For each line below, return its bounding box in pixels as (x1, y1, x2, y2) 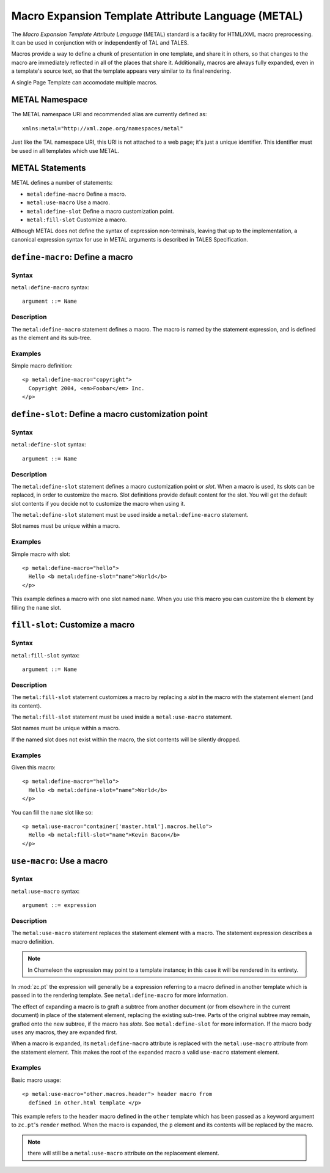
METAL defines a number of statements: (11, 179, 113, 187)
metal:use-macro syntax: (11, 887, 80, 895)
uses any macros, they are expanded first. (11, 1028, 117, 1036)
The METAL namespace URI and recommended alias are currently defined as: (11, 111, 207, 118)
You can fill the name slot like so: (11, 809, 93, 816)
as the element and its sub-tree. (11, 334, 92, 341)
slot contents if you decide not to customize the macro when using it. (11, 500, 186, 507)
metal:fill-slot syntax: (11, 651, 80, 659)
